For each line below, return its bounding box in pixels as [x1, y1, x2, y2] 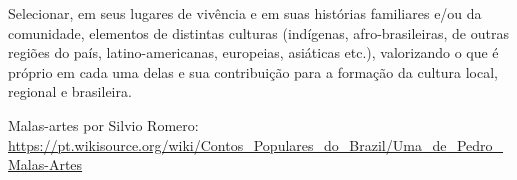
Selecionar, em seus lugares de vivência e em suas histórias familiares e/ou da [8, 3, 482, 23]
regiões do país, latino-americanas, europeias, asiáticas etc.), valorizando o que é [8, 42, 499, 63]
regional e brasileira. [8, 81, 132, 102]
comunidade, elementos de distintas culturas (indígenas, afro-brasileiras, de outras [8, 22, 509, 43]
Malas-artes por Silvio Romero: [8, 114, 199, 135]
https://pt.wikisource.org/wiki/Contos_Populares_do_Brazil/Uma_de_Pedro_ [8, 134, 504, 155]
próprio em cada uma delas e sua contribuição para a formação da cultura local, [8, 61, 498, 82]
